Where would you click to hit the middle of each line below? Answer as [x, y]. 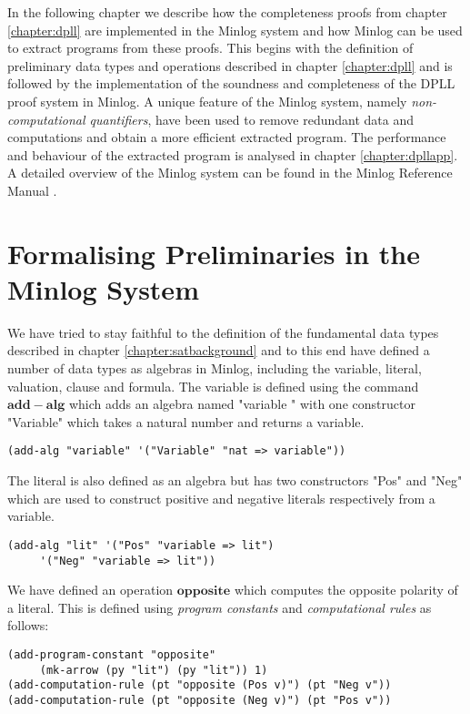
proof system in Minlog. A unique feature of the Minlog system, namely [207, 101]
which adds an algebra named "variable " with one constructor [242, 404]
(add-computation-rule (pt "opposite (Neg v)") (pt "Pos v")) [200, 700]
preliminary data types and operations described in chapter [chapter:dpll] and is [230, 65]
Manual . [32, 190]
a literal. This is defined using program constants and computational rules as [220, 607]
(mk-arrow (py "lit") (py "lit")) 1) [154, 670]
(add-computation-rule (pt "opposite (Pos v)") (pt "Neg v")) [200, 685]
